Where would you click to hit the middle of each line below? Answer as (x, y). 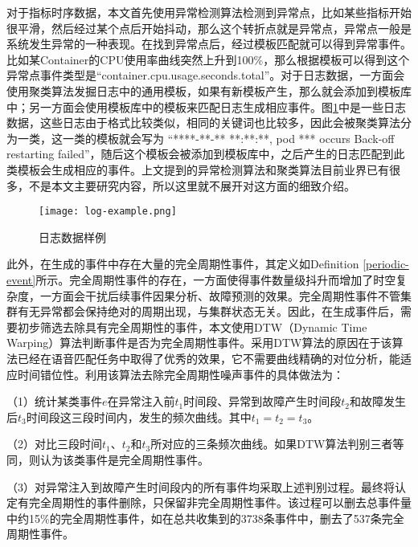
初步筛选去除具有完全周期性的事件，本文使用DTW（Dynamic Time (192, 327)
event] (21, 279)
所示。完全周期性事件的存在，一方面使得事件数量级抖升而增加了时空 (216, 279)
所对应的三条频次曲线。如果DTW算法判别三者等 (277, 444)
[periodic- (386, 264)
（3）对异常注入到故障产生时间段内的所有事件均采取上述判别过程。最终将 (201, 486)
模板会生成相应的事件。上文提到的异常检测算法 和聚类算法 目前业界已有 (203, 169)
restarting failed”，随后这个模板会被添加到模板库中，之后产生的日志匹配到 (200, 154)
